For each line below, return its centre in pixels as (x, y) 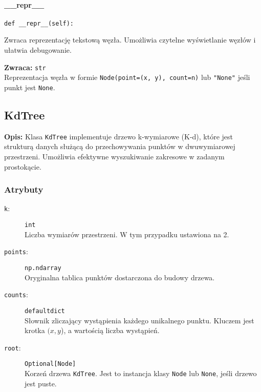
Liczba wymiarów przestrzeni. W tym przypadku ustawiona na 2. (127, 234)
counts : (16, 294)
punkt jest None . (30, 87)
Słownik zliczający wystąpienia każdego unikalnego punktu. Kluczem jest (139, 320)
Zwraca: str (25, 67)
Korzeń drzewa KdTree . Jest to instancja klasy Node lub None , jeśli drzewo (141, 373)
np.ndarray (43, 268)
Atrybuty (24, 189)
